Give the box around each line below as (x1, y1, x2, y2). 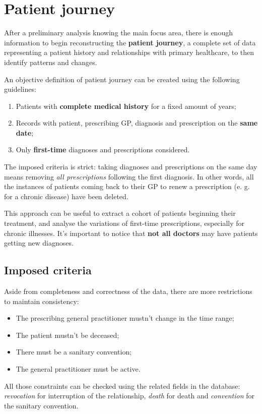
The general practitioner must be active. (16, 363, 141, 374)
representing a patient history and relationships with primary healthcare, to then (4, 47, 254, 57)
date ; (16, 127, 34, 138)
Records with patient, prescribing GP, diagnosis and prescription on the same (16, 117, 258, 128)
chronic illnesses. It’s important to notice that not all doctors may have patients (4, 227, 258, 238)
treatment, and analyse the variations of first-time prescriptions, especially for (4, 218, 245, 228)
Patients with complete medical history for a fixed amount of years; (16, 100, 236, 111)
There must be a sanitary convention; (16, 346, 132, 357)
